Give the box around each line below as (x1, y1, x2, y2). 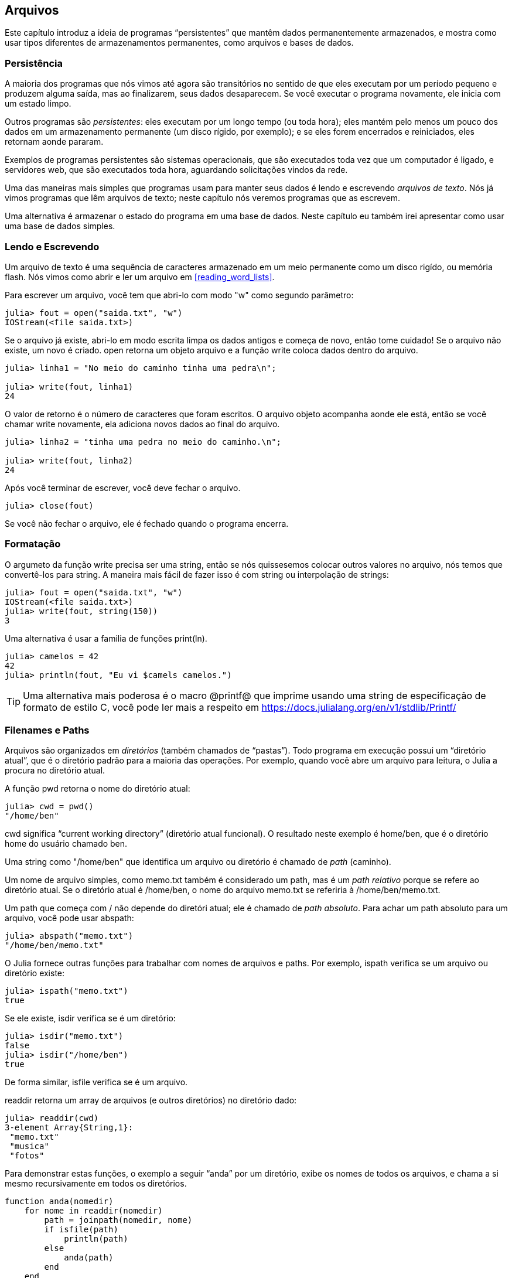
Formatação (5, 538, 61, 550)
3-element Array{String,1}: (5, 1123, 134, 1133)
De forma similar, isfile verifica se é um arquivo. (5, 1077, 188, 1088)
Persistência (5, 57, 63, 69)
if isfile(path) (44, 1225, 118, 1235)
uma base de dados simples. (5, 221, 115, 231)
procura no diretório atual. (5, 765, 105, 776)
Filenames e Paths (5, 724, 90, 737)
